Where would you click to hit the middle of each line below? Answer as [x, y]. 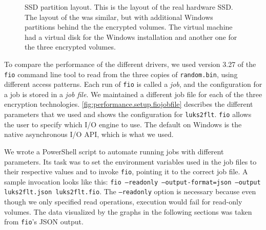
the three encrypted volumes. [70, 47]
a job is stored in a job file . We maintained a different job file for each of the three [133, 94]
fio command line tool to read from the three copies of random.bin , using [121, 74]
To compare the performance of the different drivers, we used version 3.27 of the [130, 64]
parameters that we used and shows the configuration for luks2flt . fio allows [128, 114]
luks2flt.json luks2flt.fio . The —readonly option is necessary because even [130, 191]
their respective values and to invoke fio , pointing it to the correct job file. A [126, 171]
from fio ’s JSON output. [44, 222]
